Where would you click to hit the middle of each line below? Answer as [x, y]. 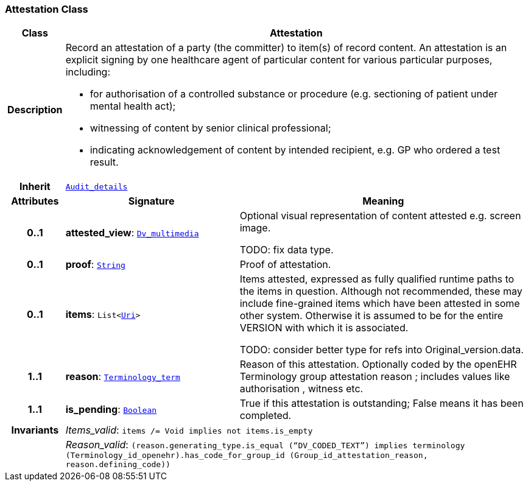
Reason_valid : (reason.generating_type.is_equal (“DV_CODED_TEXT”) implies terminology [265, 445]
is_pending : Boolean [111, 410]
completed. [266, 416]
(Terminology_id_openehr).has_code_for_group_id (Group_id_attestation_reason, [247, 456]
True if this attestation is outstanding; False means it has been [382, 403]
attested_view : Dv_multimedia [132, 233]
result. [104, 162]
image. [255, 228]
